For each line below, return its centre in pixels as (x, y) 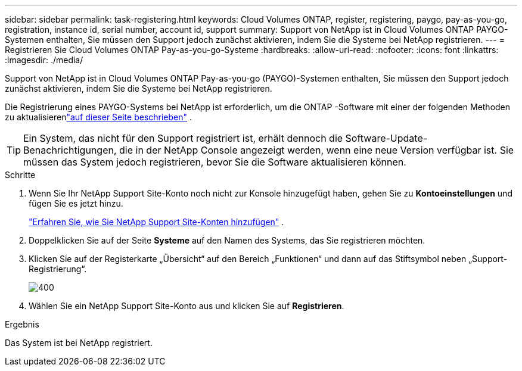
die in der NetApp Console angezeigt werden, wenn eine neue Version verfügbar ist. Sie (317, 150)
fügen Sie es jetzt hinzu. (76, 203)
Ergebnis (22, 324)
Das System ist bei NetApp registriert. (79, 343)
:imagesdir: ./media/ (44, 60)
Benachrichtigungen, (70, 150)
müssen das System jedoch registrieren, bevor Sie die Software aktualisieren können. (215, 162)
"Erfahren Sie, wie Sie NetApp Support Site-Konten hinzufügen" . (156, 222)
